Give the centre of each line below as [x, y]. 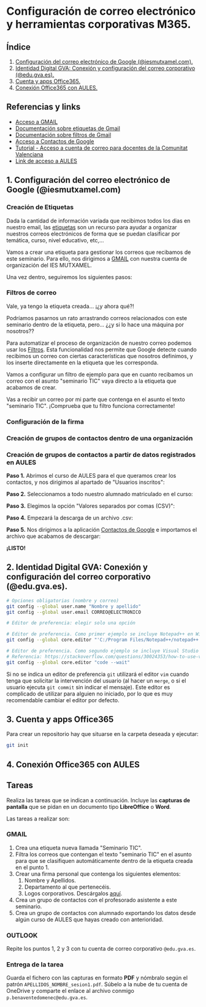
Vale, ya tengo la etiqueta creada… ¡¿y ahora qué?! [70, 306]
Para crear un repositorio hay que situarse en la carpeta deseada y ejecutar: [103, 734]
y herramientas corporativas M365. [99, 24]
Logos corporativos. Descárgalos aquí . [73, 893]
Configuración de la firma [45, 421]
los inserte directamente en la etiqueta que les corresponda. [82, 362]
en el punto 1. [32, 867]
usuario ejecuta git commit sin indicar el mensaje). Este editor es [88, 687]
